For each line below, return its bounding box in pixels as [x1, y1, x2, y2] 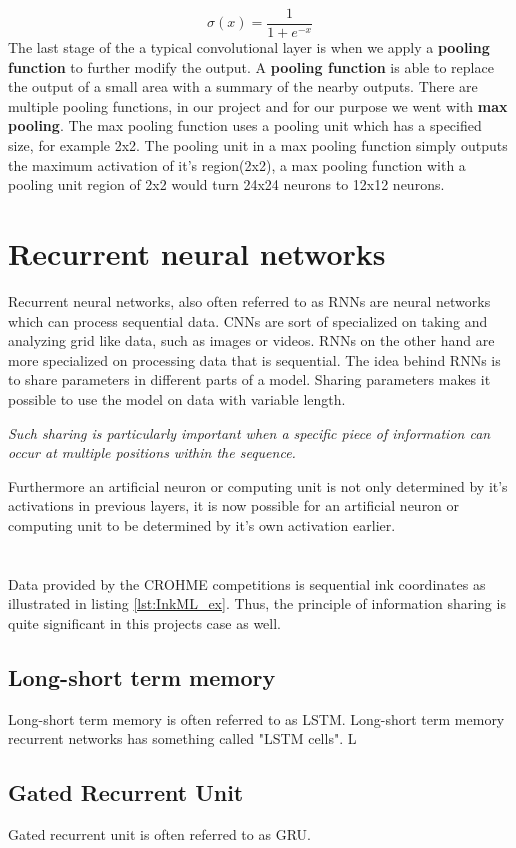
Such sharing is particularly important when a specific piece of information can [8, 422, 491, 443]
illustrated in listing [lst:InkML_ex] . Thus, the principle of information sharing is [8, 593, 506, 614]
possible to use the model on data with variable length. [8, 388, 346, 409]
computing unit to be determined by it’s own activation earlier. [8, 514, 396, 535]
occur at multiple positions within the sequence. [8, 442, 296, 463]
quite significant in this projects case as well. [8, 612, 282, 633]
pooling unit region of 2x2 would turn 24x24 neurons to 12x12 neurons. [8, 174, 445, 195]
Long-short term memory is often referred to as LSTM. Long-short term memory [8, 708, 505, 729]
